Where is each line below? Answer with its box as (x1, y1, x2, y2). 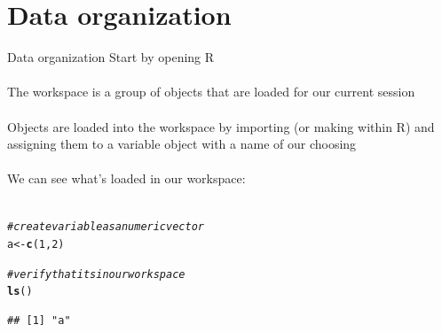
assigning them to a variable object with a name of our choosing (7, 135, 357, 153)
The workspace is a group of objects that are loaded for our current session (7, 82, 415, 101)
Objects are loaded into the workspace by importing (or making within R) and (7, 117, 435, 135)
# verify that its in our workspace (7, 267, 185, 281)
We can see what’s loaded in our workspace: (7, 169, 246, 188)
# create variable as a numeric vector (7, 220, 204, 234)
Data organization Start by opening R (7, 48, 215, 66)
